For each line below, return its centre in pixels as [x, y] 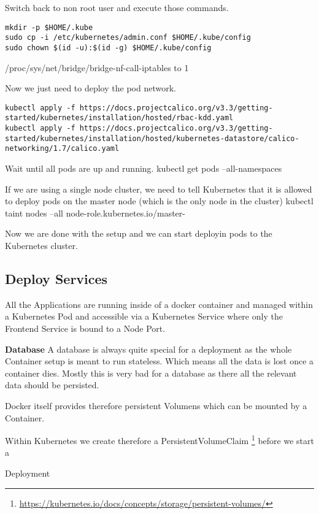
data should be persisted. [52, 385]
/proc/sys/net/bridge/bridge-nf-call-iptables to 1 [97, 67]
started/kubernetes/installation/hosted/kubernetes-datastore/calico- [152, 138]
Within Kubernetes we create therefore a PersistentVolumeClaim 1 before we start [159, 439]
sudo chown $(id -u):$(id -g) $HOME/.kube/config [108, 48]
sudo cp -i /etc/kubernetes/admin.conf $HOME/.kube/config [128, 38]
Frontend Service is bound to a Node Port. [85, 328]
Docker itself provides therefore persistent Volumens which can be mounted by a [156, 405]
